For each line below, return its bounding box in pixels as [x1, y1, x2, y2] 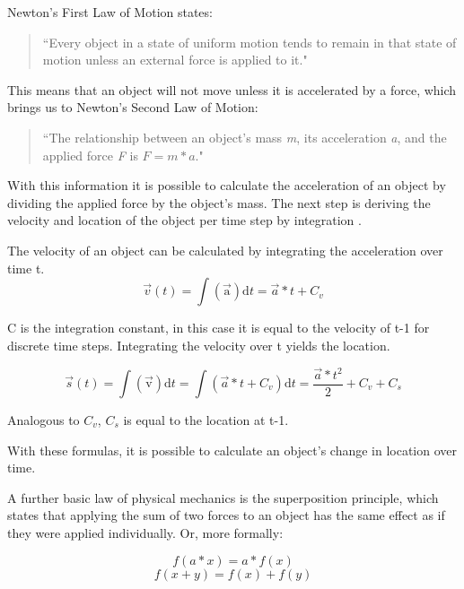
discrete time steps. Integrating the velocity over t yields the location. [7, 335, 390, 354]
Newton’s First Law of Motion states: [7, 3, 213, 21]
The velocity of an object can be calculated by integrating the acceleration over [7, 240, 443, 259]
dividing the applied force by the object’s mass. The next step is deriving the [7, 193, 431, 212]
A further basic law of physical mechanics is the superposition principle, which [7, 488, 439, 507]
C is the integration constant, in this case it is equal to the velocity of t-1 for [7, 318, 430, 337]
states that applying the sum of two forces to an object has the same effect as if [7, 506, 445, 524]
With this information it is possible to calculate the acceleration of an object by [7, 176, 446, 195]
